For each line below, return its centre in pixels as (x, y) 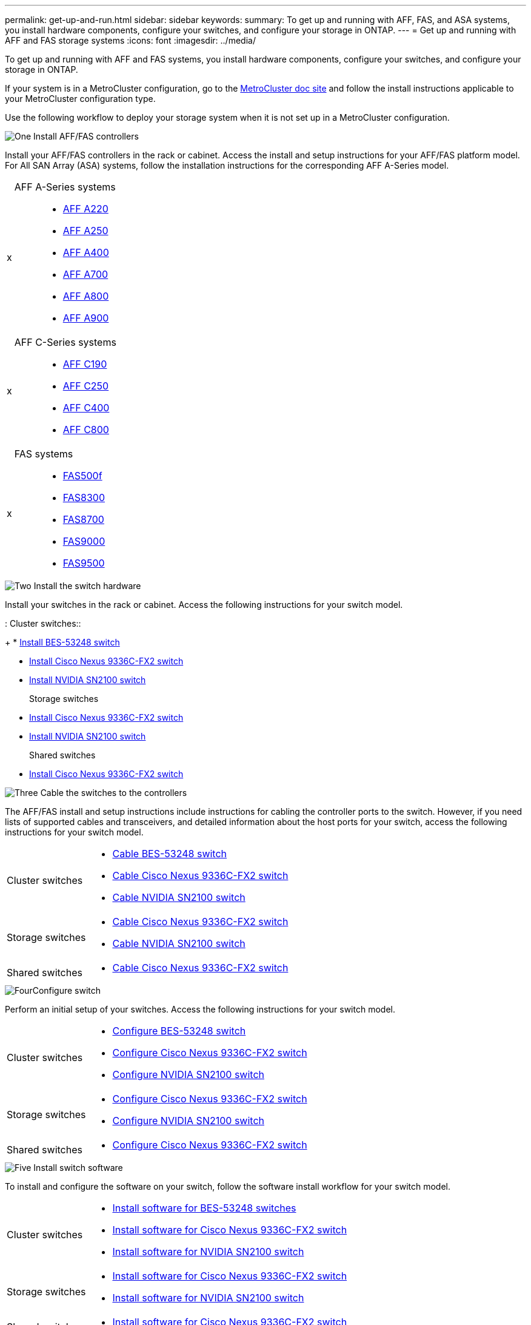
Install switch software (78, 1168)
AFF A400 (86, 252)
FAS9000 (84, 541)
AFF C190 (85, 364)
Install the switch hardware (87, 586)
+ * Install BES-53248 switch (62, 642)
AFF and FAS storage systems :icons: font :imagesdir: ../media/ (130, 40)
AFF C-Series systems (65, 342)
